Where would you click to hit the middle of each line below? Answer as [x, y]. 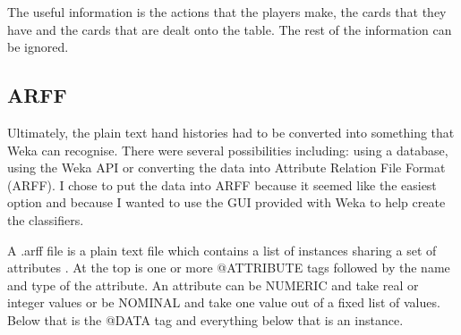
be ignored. [38, 47]
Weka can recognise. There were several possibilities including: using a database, [228, 150]
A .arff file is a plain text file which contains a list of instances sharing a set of [222, 250]
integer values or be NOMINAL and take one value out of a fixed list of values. [224, 302]
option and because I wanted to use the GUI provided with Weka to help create [226, 202]
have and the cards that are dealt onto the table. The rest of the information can [230, 29]
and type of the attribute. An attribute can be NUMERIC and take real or [213, 285]
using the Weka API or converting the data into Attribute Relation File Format [226, 167]
